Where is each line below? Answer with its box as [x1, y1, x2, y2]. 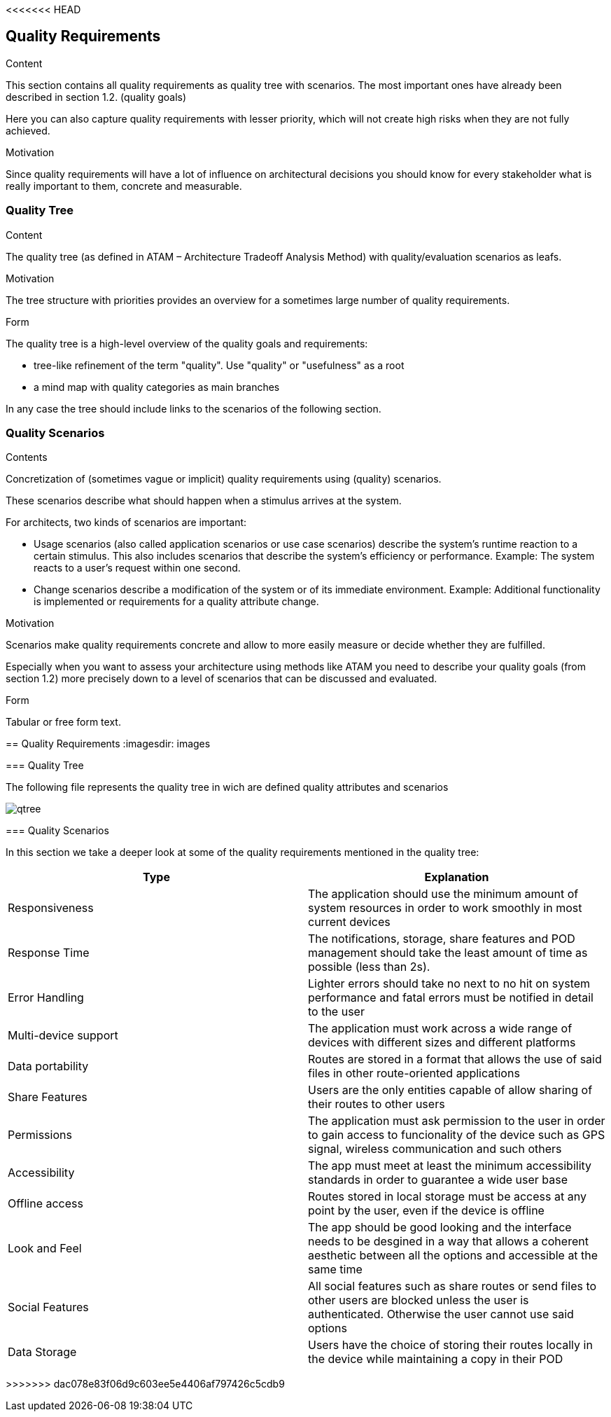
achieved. [6, 124, 50, 137]
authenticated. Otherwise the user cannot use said [308, 1307, 574, 1322]
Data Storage [8, 1345, 77, 1360]
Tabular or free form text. [6, 716, 121, 728]
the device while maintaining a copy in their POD [308, 1352, 563, 1367]
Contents [6, 451, 48, 464]
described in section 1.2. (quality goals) [6, 90, 187, 103]
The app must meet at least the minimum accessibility [308, 1159, 592, 1173]
